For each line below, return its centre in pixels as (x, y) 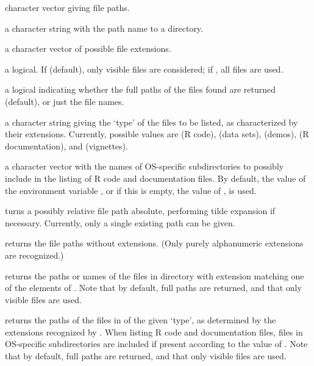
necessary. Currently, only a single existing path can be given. (120, 222)
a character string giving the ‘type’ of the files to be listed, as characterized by (152, 122)
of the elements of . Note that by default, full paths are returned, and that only (153, 288)
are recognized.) (34, 255)
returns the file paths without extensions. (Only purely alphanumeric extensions (154, 243)
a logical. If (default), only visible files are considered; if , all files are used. (144, 69)
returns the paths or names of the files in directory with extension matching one (155, 275)
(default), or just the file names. (65, 101)
